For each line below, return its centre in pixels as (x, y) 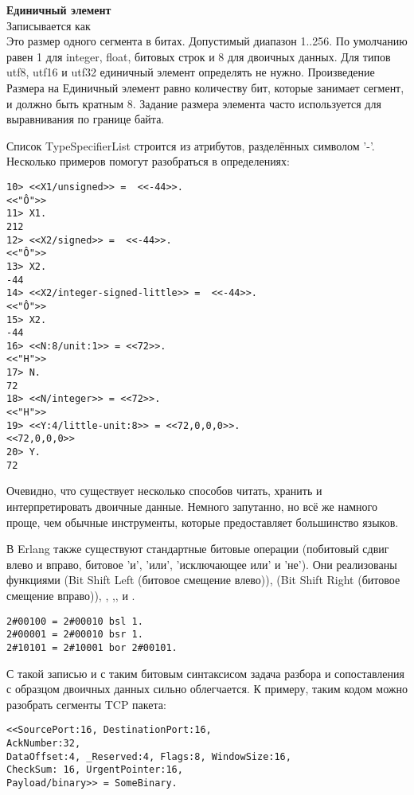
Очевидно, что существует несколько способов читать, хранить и (164, 491)
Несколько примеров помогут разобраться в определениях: (148, 161)
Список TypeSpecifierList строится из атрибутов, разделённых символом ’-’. (191, 145)
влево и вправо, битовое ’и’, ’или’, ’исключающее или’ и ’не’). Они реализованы (202, 564)
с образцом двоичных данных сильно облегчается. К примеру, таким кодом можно (207, 689)
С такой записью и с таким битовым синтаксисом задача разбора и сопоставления (205, 673)
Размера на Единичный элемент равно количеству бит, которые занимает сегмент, (205, 87)
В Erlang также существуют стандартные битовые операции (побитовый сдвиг (198, 549)
